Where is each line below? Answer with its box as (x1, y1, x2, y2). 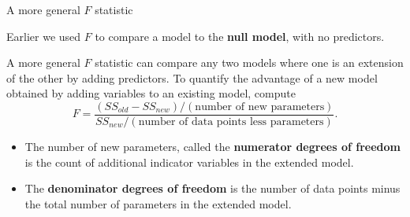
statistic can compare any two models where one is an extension (95, 54, 404, 71)
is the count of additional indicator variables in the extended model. (24, 153, 354, 170)
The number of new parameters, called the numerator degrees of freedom (24, 138, 401, 155)
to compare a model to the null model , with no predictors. (95, 28, 385, 44)
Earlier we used (6, 28, 81, 44)
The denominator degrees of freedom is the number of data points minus (24, 180, 401, 197)
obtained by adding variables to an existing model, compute (6, 85, 296, 101)
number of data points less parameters (138, 116, 324, 128)
